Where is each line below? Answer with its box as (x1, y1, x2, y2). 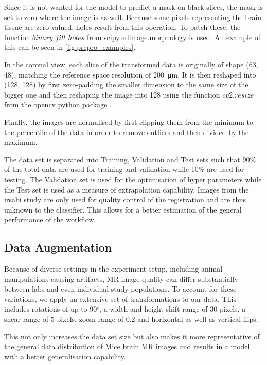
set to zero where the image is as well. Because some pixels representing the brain (4, 11, 262, 22)
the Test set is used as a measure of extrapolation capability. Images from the (4, 184, 249, 195)
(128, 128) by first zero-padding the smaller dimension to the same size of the (4, 79, 248, 90)
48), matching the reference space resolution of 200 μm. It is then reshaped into (4, 69, 256, 80)
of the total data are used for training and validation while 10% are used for (4, 164, 244, 175)
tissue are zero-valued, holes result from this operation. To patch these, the (4, 22, 241, 32)
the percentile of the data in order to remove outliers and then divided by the (4, 126, 249, 137)
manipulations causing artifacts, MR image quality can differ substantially (4, 273, 238, 284)
